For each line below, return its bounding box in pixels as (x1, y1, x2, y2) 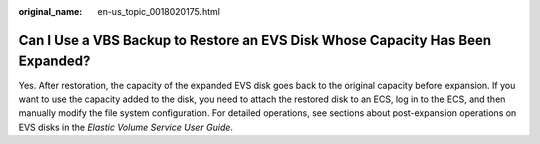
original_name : (18, 6, 83, 17)
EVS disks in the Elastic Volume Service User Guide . (18, 121, 234, 133)
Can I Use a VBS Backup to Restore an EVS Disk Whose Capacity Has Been (18, 31, 492, 49)
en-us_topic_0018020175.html (97, 6, 220, 17)
